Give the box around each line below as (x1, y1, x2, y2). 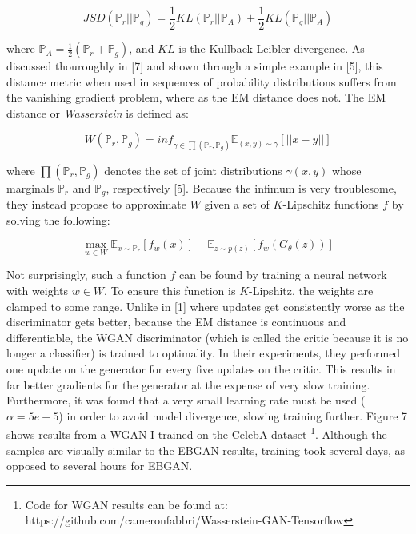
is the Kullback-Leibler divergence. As (178, 40, 365, 57)
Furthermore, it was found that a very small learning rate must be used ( (6, 392, 366, 408)
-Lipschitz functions (282, 196, 379, 213)
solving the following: (6, 211, 110, 228)
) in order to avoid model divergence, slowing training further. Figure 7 (58, 407, 408, 424)
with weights (6, 282, 69, 299)
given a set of (204, 196, 270, 213)
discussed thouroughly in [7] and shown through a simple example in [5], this (6, 58, 383, 74)
